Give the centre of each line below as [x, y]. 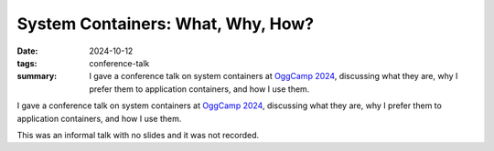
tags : [27, 63]
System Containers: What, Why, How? [166, 24]
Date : [27, 51]
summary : [37, 76]
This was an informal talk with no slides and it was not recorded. [138, 135]
